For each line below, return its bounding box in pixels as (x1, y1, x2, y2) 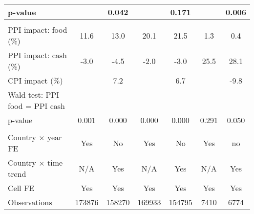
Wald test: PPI (8, 89, 59, 100)
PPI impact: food (8, 24, 67, 35)
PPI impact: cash (8, 49, 67, 61)
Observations (8, 196, 52, 208)
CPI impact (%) (8, 75, 63, 86)
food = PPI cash (8, 100, 65, 111)
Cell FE (8, 182, 35, 193)
